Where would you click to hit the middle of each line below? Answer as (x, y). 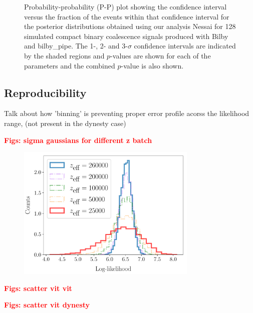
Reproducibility (45, 92)
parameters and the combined (70, 65)
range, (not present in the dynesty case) (65, 123)
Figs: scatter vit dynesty (47, 305)
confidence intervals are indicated (185, 46)
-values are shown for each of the (161, 55)
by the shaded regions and (64, 55)
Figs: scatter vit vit (38, 288)
